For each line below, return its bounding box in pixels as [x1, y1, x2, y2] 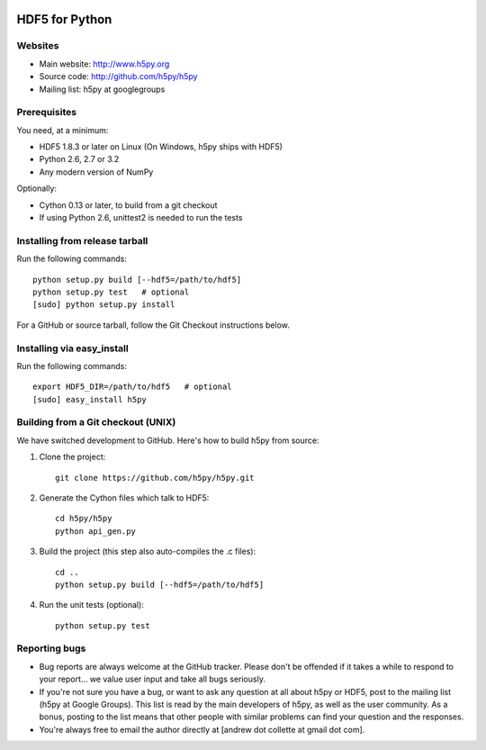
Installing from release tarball [16, 234, 148, 247]
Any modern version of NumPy [39, 167, 154, 177]
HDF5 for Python [16, 12, 112, 27]
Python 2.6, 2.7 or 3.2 [39, 154, 120, 165]
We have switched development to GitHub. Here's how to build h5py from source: [16, 435, 319, 446]
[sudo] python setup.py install [32, 300, 175, 310]
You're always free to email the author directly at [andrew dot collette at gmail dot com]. [39, 724, 365, 735]
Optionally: [16, 183, 58, 194]
